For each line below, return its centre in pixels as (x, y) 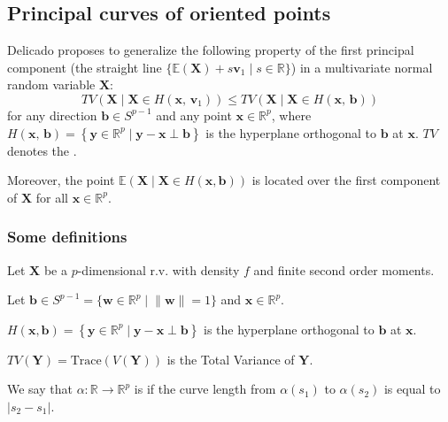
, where (291, 115)
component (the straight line (85, 67)
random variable (51, 84)
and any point (194, 115)
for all (52, 197)
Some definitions (67, 237)
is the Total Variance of (231, 359)
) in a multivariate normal (362, 67)
